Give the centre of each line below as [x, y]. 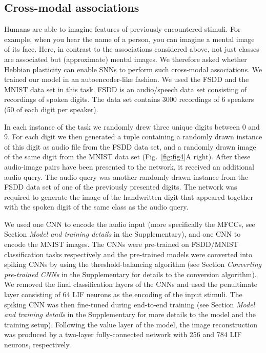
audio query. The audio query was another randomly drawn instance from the [126, 176]
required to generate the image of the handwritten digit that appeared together [129, 196]
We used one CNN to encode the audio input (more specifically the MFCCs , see [130, 224]
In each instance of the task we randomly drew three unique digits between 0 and [132, 126]
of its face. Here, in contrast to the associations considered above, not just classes [132, 49]
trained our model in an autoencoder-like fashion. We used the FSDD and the [127, 79]
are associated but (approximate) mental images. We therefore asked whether [126, 59]
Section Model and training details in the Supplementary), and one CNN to [122, 234]
